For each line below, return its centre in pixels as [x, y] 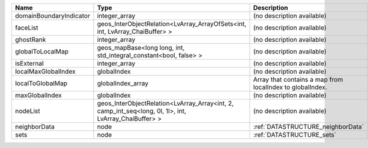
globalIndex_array [123, 83]
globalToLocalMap [42, 51]
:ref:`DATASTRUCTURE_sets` [295, 135]
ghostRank [30, 40]
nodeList [28, 111]
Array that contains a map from [298, 80]
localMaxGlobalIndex [45, 72]
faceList [27, 28]
